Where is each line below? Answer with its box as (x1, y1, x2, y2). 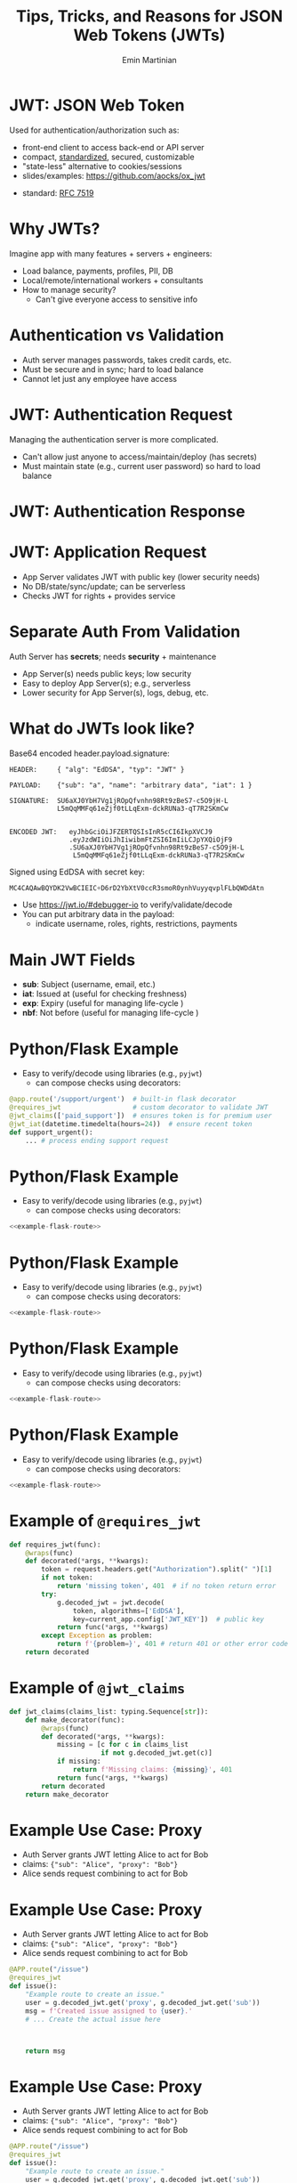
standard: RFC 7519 (21, 187, 94, 198)
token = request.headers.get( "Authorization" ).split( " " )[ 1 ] (41, 1565, 273, 1574)
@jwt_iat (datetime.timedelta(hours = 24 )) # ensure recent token (9, 1119, 253, 1128)
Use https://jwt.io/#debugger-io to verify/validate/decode (21, 899, 233, 910)
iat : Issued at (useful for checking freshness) (21, 988, 188, 999)
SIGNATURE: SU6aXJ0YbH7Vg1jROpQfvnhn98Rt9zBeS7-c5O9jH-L (9, 796, 229, 805)
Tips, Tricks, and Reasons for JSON (16, 6, 283, 27)
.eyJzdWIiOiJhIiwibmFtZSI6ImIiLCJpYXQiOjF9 (68, 835, 233, 844)
